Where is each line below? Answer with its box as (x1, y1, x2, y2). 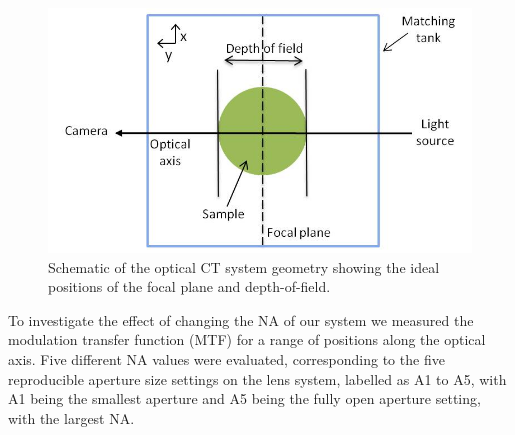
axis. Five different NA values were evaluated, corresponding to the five (8, 348, 445, 369)
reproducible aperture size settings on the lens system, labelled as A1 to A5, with (8, 368, 507, 389)
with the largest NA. (8, 407, 135, 428)
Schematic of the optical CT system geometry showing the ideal (48, 256, 440, 277)
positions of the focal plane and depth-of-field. (48, 276, 331, 297)
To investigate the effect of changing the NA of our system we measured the (8, 309, 474, 330)
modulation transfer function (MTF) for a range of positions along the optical (8, 329, 486, 350)
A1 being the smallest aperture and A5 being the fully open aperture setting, (8, 388, 481, 409)
